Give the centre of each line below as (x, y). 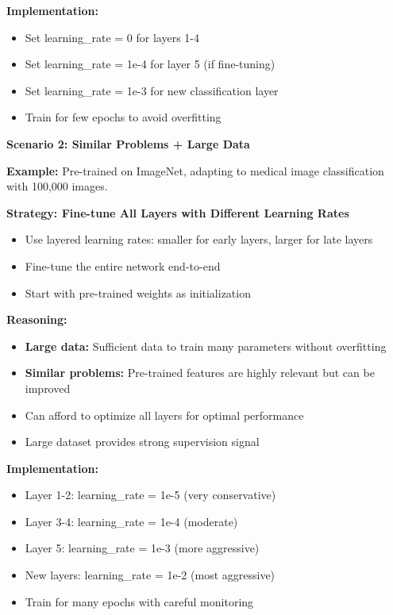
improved (48, 388)
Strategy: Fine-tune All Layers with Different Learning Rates (178, 212)
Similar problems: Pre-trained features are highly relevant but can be (200, 373)
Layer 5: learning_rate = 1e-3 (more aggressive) (142, 548)
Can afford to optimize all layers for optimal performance (164, 415)
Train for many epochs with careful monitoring (139, 601)
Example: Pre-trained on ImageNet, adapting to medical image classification (195, 170)
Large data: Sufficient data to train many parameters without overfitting (206, 346)
